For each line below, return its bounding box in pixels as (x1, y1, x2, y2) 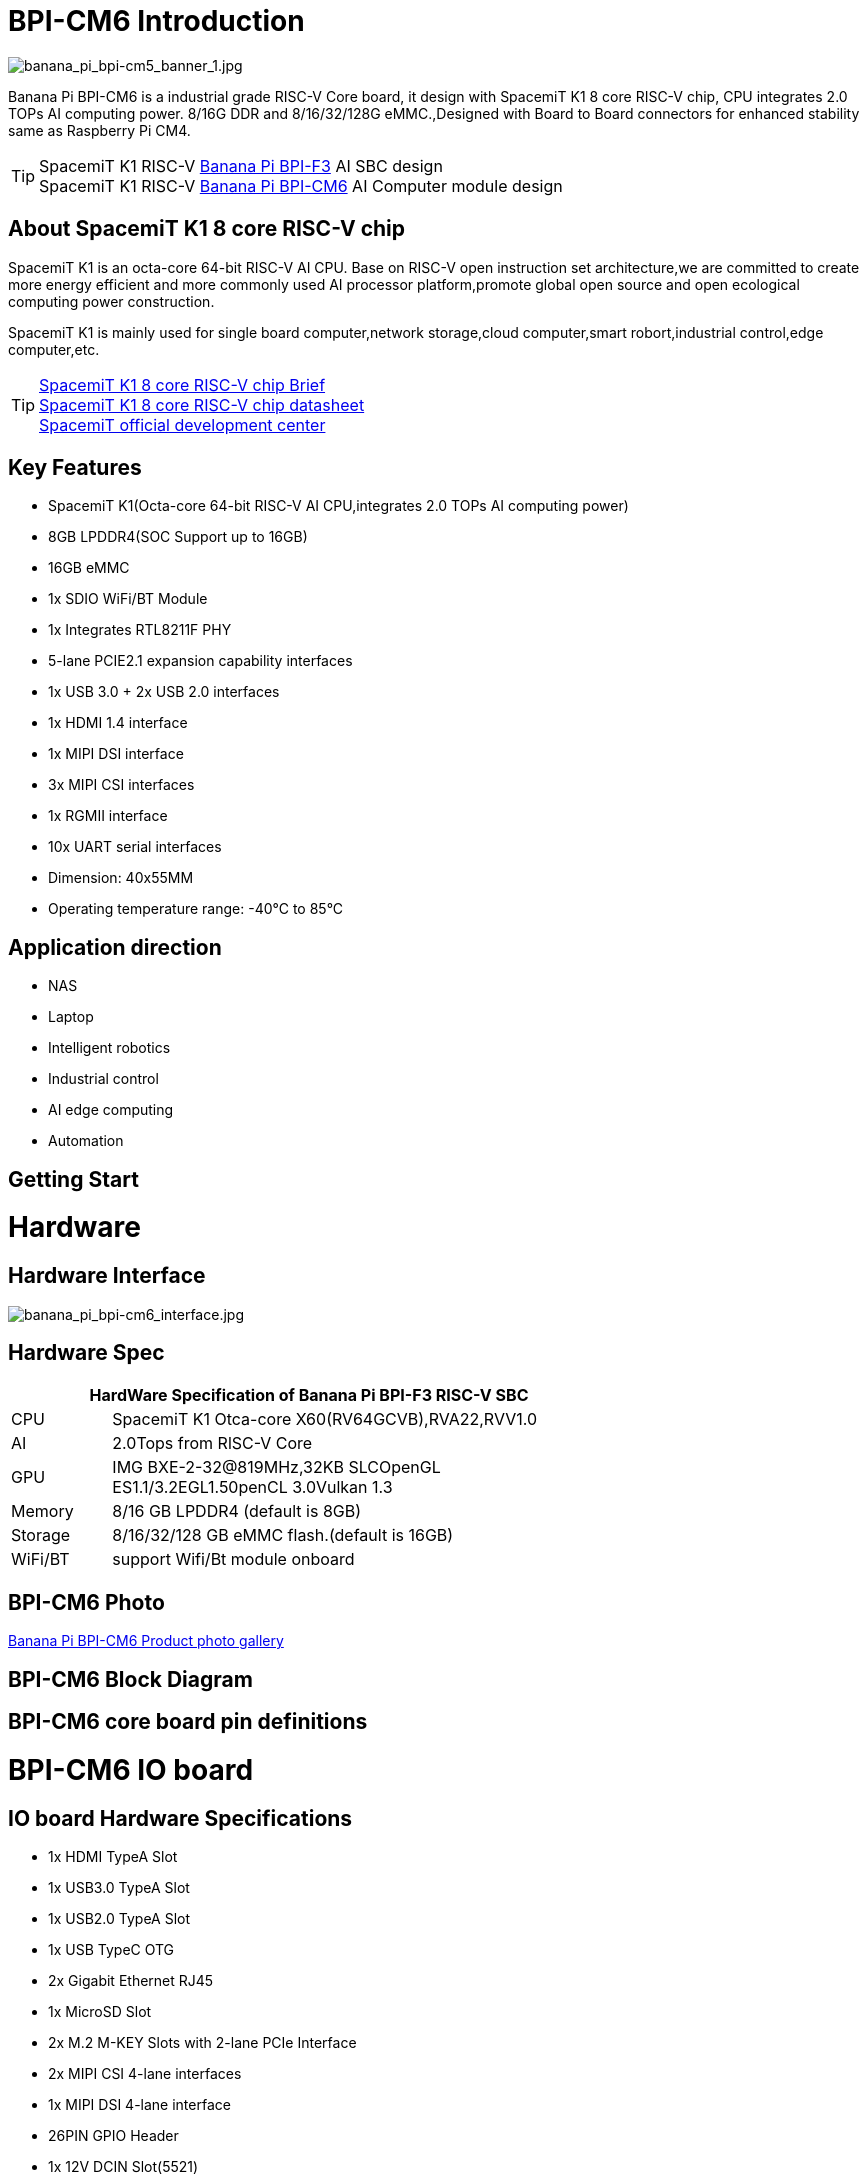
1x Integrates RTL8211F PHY (48, 621, 232, 639)
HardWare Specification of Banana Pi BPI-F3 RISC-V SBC (89, 1385, 529, 1406)
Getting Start (8, 1166, 139, 1192)
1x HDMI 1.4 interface (48, 714, 188, 732)
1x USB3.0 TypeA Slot (48, 1879, 190, 1897)
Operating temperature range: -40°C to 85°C (48, 900, 344, 918)
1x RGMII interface (48, 807, 168, 825)
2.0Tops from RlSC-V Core (112, 1433, 313, 1454)
